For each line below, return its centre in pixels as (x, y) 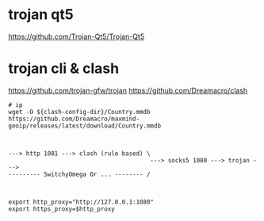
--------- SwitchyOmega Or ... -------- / (79, 174)
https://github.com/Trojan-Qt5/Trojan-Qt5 (77, 36)
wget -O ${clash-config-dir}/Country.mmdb (79, 112)
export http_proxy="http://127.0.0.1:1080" (81, 202)
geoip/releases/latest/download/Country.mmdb (84, 126)
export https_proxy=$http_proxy (61, 209)
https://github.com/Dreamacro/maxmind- (74, 119)
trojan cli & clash (64, 69)
